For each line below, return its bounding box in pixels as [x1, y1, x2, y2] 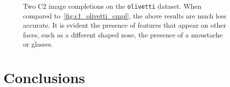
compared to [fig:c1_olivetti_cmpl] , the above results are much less [23, 10, 226, 20]
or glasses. [23, 39, 53, 49]
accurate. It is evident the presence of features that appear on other [23, 20, 226, 30]
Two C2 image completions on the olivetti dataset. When [23, 1, 202, 11]
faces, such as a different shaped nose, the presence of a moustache [23, 29, 223, 39]
